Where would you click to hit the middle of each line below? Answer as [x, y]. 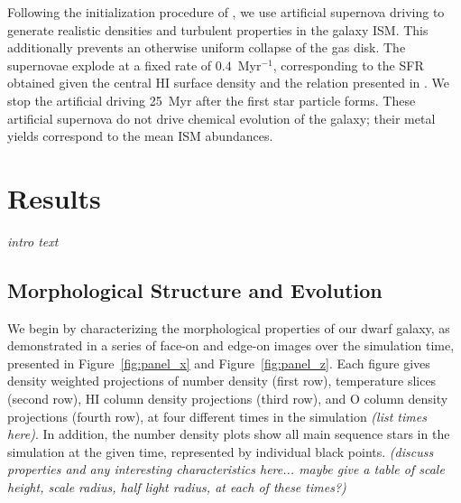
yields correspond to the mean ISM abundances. [140, 136]
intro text [33, 241]
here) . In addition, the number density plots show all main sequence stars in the [229, 434]
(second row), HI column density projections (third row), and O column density [228, 399]
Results [54, 197]
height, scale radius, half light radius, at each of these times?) [177, 487]
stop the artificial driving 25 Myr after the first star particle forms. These [212, 100]
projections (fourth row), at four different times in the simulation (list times [217, 416]
